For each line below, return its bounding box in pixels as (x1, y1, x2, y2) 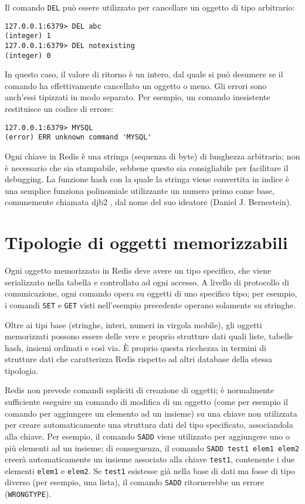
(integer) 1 (5, 32, 51, 40)
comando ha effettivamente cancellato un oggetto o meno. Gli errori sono (5, 79, 267, 91)
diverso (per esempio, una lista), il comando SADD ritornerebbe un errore (5, 476, 265, 488)
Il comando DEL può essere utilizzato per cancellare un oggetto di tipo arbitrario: (5, 1, 295, 13)
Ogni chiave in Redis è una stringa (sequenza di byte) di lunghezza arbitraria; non (5, 149, 300, 162)
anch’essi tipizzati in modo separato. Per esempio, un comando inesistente (5, 91, 270, 103)
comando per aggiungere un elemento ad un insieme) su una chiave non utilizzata (5, 407, 297, 419)
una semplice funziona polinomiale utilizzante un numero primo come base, (5, 184, 274, 196)
